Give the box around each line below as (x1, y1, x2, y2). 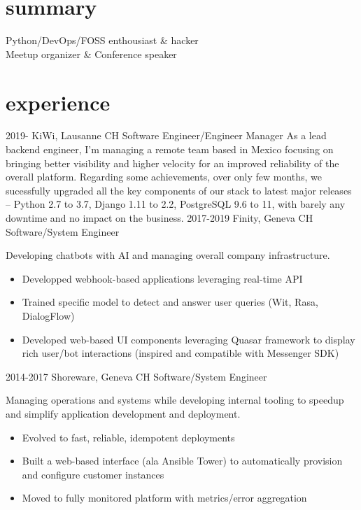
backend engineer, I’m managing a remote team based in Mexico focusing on (6, 142, 334, 157)
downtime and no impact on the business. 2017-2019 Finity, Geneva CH (6, 211, 313, 225)
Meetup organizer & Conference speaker (6, 46, 177, 61)
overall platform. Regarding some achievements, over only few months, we (6, 169, 323, 184)
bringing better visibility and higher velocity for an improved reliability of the (6, 155, 339, 170)
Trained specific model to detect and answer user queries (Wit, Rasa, (22, 295, 318, 309)
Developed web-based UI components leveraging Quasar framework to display (22, 332, 355, 346)
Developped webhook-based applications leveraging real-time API (22, 271, 303, 285)
